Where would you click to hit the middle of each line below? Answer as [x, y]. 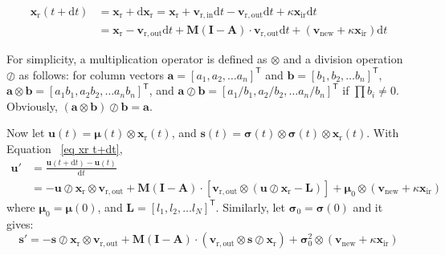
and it [368, 206]
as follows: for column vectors [91, 74]
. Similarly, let [250, 206]
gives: [20, 223]
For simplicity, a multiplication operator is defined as [137, 58]
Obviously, [32, 105]
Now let [26, 133]
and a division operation [343, 58]
